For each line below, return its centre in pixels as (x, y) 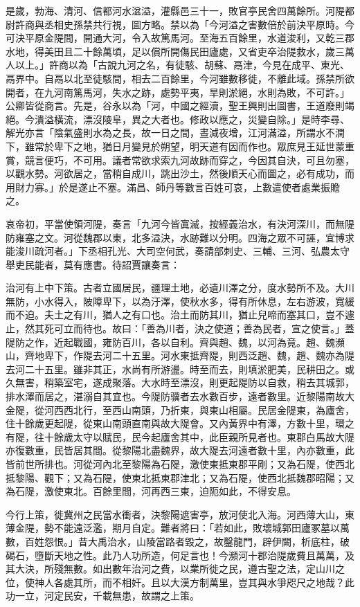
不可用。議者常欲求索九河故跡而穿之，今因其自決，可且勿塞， (214, 160)
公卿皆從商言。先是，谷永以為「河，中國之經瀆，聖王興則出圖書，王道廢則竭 (180, 106)
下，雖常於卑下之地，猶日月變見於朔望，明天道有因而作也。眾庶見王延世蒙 (175, 146)
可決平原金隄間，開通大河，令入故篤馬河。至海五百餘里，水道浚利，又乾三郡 (180, 38)
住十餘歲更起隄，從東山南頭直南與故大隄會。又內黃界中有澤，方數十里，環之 (180, 423)
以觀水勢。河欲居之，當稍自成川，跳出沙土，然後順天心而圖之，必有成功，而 (180, 173)
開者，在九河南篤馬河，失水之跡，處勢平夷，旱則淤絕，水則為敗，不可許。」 (178, 92)
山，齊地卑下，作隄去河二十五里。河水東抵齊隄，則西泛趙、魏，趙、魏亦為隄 (180, 355)
